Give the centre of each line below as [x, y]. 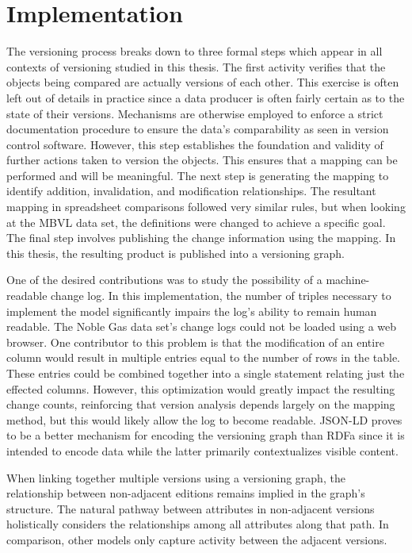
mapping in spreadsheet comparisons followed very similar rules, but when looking [206, 207]
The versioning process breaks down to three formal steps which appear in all [195, 51]
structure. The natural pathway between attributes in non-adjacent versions [191, 508]
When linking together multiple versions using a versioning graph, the [176, 477]
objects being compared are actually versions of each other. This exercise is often [203, 82]
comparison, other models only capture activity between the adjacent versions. [197, 539]
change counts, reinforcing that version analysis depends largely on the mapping [201, 404]
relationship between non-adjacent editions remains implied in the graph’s [186, 493]
